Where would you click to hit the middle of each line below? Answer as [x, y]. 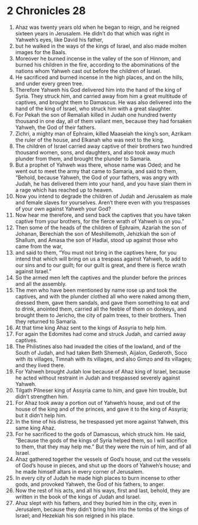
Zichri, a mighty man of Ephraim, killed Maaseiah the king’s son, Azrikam [103, 133]
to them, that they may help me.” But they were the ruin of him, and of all [103, 447]
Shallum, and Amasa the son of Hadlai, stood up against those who [97, 240]
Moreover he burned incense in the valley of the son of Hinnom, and [98, 58]
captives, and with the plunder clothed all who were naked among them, [103, 296]
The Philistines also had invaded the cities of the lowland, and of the [98, 346]
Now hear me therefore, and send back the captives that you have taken [103, 215]
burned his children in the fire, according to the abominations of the [97, 65]
